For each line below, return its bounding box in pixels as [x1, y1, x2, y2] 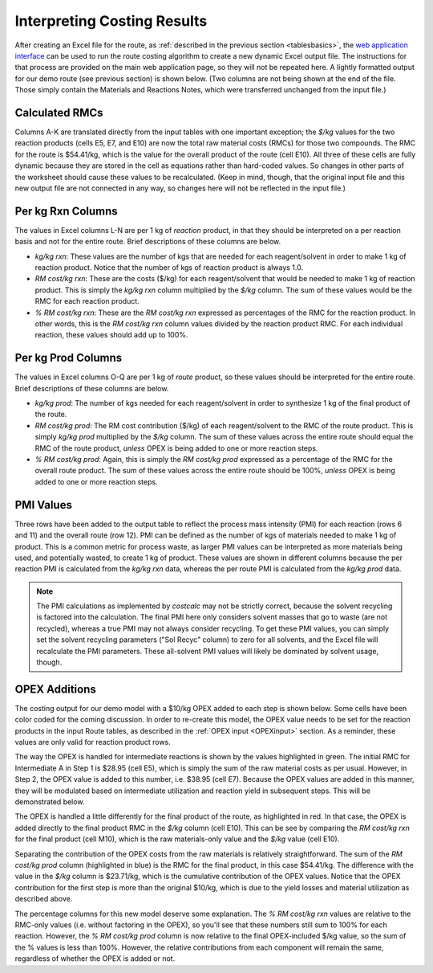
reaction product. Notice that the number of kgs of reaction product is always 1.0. [34, 263, 304, 272]
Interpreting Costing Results [14, 12, 208, 30]
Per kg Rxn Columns [14, 204, 118, 218]
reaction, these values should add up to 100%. [34, 330, 188, 340]
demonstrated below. [14, 797, 85, 807]
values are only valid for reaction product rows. [14, 738, 172, 747]
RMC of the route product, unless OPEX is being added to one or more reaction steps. [34, 443, 318, 453]
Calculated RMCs [14, 105, 103, 120]
